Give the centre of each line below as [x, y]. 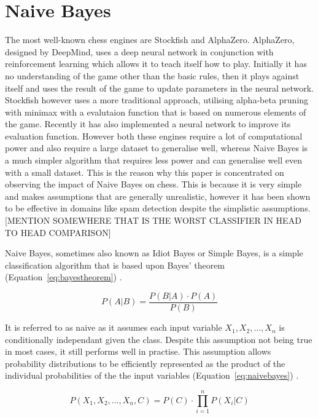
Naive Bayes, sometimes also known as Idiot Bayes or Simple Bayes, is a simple [154, 253]
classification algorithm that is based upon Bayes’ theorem [115, 265]
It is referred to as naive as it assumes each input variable [114, 327]
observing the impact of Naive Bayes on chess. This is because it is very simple [153, 184]
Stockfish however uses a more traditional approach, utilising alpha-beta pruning [157, 100]
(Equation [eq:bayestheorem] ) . [64, 277]
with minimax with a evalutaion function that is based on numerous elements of [156, 112]
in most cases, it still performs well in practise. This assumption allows [138, 351]
